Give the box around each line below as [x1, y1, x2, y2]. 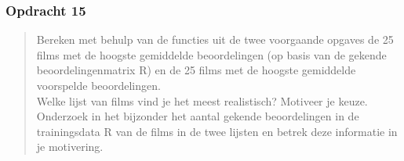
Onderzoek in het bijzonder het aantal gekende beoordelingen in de [36, 108, 359, 124]
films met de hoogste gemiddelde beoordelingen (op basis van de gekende [36, 46, 387, 63]
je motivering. [36, 138, 104, 155]
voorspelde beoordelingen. [36, 77, 161, 93]
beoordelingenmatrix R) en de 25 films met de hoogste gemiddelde [36, 62, 356, 78]
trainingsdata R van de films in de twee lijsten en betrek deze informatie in [36, 123, 398, 139]
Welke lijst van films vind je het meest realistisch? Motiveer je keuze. [36, 92, 368, 109]
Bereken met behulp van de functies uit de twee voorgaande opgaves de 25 [36, 31, 394, 48]
